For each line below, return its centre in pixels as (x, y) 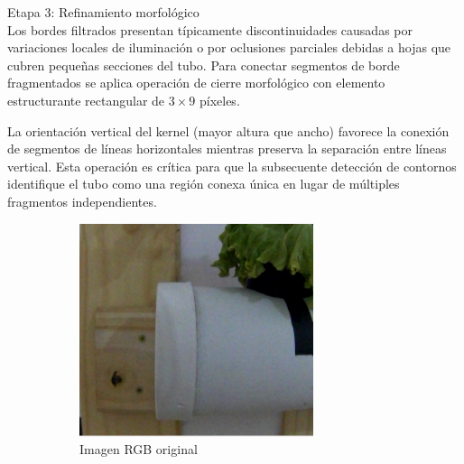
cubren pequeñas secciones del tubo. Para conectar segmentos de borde (204, 65)
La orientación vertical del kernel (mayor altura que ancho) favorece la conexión (228, 130)
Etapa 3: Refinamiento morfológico (103, 12)
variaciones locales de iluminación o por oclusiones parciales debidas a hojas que (229, 47)
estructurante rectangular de (86, 100)
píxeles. (219, 100)
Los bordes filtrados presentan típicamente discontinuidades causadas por (210, 29)
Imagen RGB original (139, 449)
